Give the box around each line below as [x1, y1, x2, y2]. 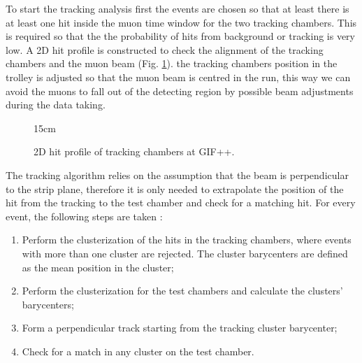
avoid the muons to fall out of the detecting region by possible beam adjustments [6, 83, 354, 98]
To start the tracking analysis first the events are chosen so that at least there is [6, 1, 349, 15]
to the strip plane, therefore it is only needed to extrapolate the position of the [6, 181, 344, 196]
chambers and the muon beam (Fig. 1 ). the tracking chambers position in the [6, 56, 338, 71]
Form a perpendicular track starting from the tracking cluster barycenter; [22, 320, 338, 335]
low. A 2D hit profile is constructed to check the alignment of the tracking [6, 42, 324, 57]
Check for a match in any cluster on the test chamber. [22, 343, 254, 358]
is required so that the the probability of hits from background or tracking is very [6, 29, 355, 43]
